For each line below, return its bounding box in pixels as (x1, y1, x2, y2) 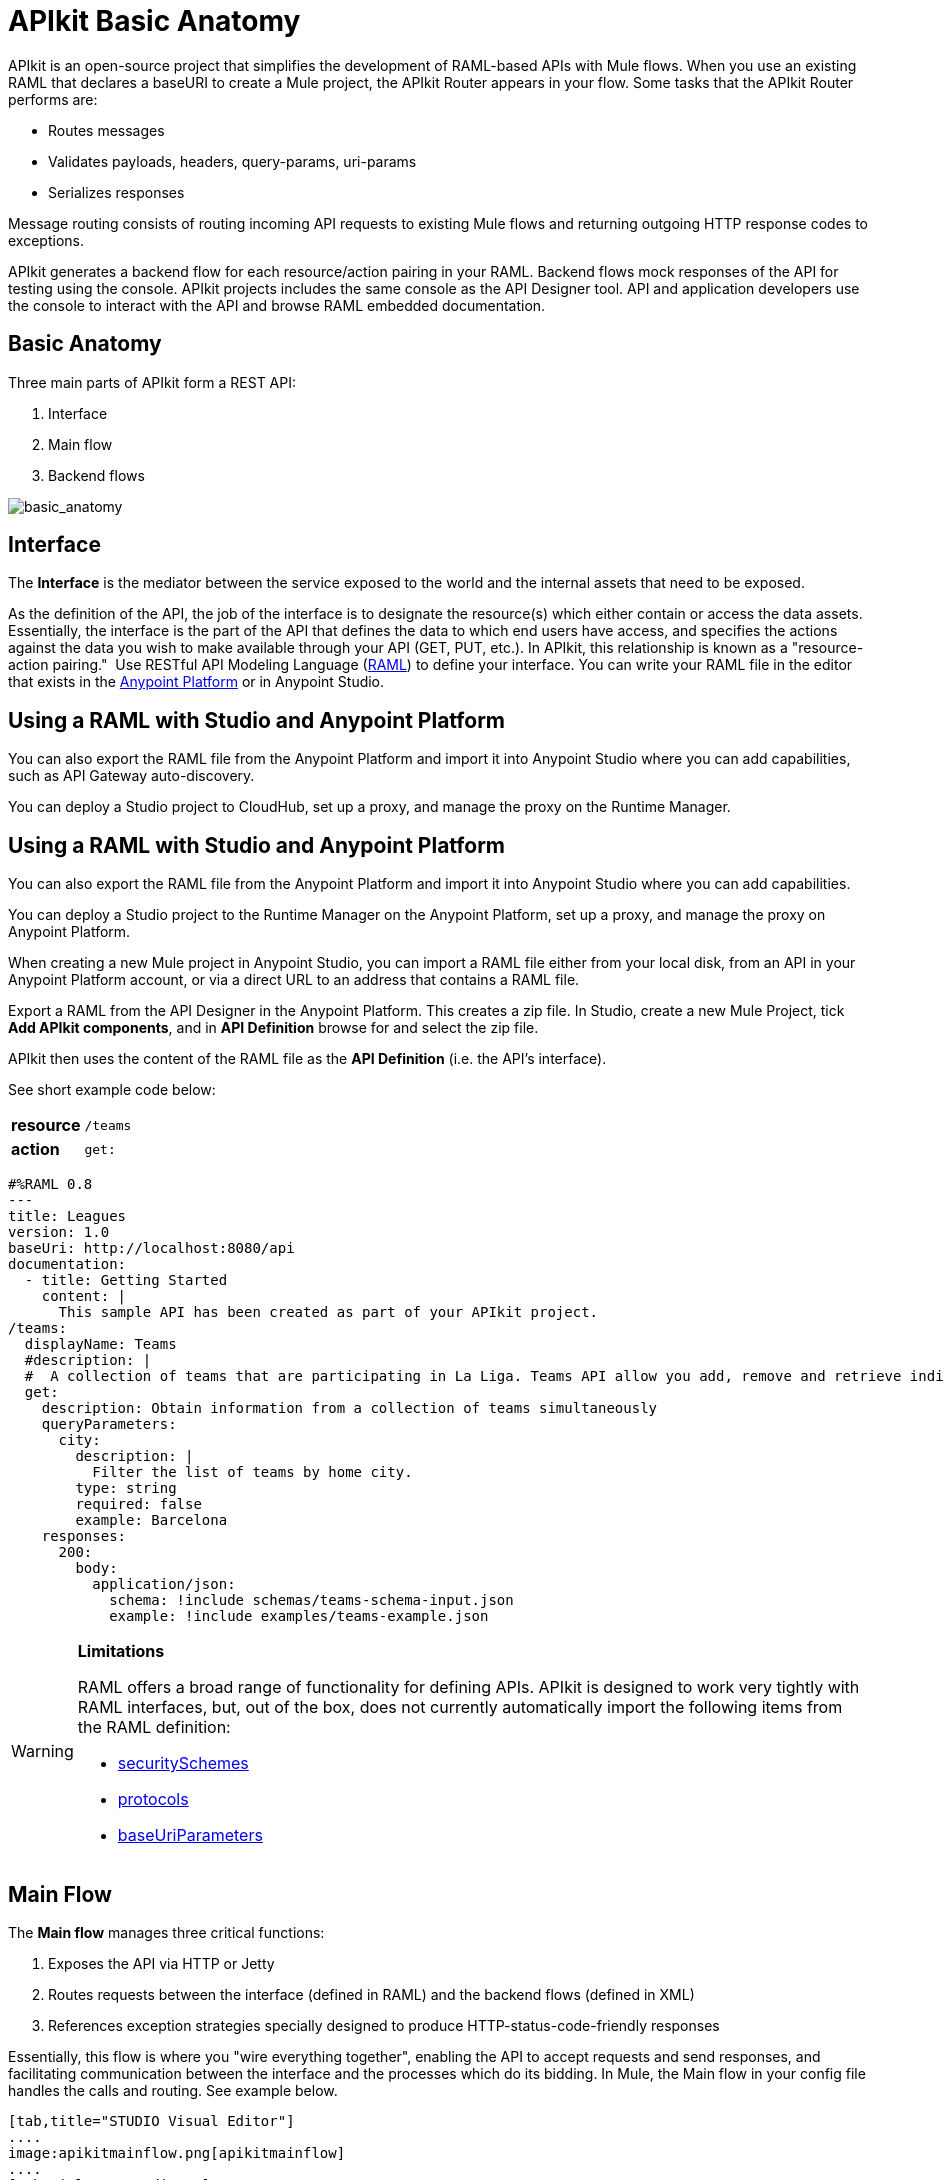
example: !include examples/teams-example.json (109, 1608, 489, 1625)
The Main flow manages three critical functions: (8, 1923, 325, 1941)
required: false (75, 1496, 202, 1513)
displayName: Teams (24, 1336, 177, 1353)
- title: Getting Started (24, 1272, 228, 1289)
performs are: (8, 90, 98, 108)
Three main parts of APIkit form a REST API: (8, 373, 296, 391)
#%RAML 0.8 (8, 1176, 93, 1193)
